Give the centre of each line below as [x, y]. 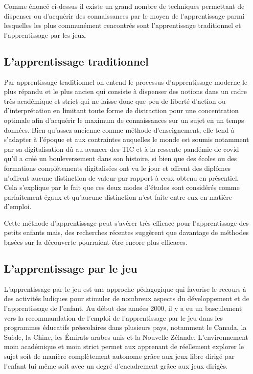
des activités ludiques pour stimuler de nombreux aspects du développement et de [127, 298]
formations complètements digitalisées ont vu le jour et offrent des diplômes [117, 168]
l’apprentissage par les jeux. [46, 35]
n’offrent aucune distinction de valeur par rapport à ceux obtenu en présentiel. [121, 177]
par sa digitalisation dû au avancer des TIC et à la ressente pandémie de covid [122, 149]
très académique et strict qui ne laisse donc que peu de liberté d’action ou [115, 101]
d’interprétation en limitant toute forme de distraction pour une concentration [121, 110]
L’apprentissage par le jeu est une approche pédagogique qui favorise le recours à [125, 289]
